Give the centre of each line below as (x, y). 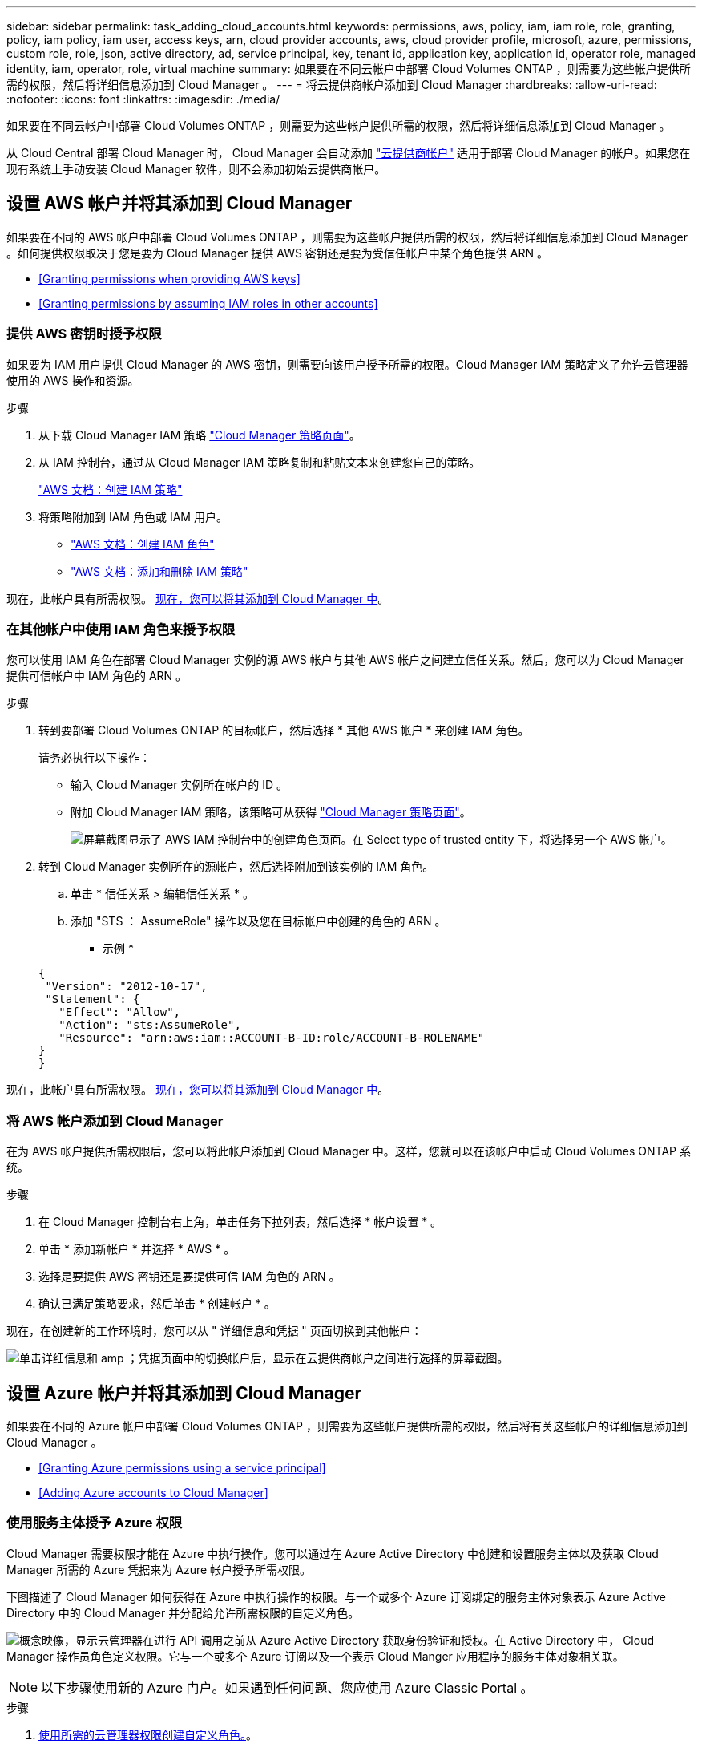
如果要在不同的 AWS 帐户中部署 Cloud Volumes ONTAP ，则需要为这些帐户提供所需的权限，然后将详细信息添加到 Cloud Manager (347, 237)
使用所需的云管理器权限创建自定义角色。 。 (148, 1734)
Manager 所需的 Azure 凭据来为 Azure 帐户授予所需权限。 (159, 1569)
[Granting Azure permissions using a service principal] (182, 1467)
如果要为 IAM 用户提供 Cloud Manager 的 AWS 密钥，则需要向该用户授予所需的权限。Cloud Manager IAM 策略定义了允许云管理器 (347, 364)
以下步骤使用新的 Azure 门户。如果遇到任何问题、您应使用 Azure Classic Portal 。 (287, 1687)
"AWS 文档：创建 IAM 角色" (143, 544)
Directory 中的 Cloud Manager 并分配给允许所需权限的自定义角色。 (183, 1612)
